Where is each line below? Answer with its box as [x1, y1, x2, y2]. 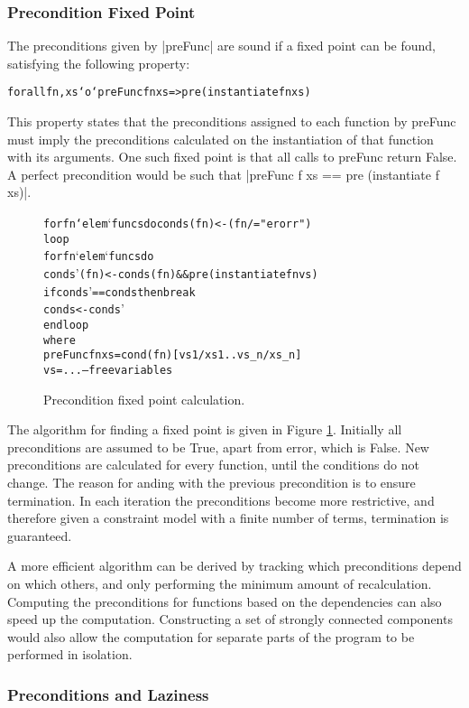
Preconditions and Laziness [7, 683, 209, 705]
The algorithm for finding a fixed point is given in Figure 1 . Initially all [7, 420, 402, 439]
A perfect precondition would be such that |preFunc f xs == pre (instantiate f [7, 164, 439, 183]
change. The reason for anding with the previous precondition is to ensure [7, 472, 416, 491]
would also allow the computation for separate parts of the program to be [7, 627, 415, 646]
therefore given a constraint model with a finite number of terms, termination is [7, 508, 449, 527]
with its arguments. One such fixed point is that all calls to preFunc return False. [7, 147, 457, 166]
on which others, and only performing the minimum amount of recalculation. [7, 573, 432, 592]
